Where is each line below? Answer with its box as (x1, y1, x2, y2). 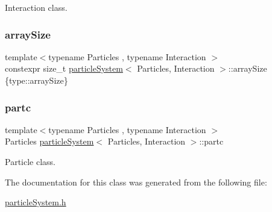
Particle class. (5, 155, 55, 167)
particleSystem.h (5, 196, 66, 208)
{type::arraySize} (5, 74, 68, 86)
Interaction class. (5, 1, 68, 13)
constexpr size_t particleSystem (5, 62, 123, 75)
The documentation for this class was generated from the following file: (5, 175, 267, 188)
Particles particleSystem (5, 135, 94, 148)
